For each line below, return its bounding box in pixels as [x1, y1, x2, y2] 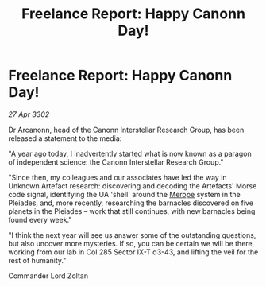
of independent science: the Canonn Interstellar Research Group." [8, 157, 224, 167]
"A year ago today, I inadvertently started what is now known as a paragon [8, 149, 252, 158]
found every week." [8, 215, 72, 224]
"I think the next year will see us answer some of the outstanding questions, [8, 230, 256, 239]
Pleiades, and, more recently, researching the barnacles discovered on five [8, 198, 254, 207]
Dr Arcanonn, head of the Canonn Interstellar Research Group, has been [8, 125, 245, 134]
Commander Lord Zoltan [8, 271, 89, 281]
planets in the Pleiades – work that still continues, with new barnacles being [8, 206, 256, 215]
